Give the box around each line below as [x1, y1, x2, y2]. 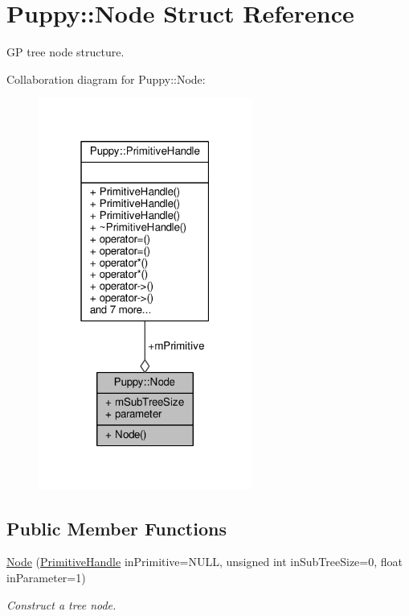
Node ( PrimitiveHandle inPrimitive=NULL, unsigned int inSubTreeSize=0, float [6, 553, 403, 570]
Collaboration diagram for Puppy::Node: [6, 70, 206, 87]
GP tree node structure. [6, 43, 125, 60]
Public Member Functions [6, 515, 227, 540]
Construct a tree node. [6, 596, 117, 613]
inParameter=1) [6, 568, 86, 585]
